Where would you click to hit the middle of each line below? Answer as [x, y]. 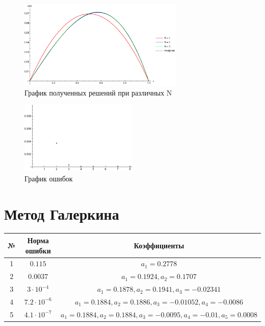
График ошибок [49, 178]
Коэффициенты [159, 245]
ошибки [38, 250]
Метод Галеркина [62, 213]
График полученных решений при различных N [98, 92]
